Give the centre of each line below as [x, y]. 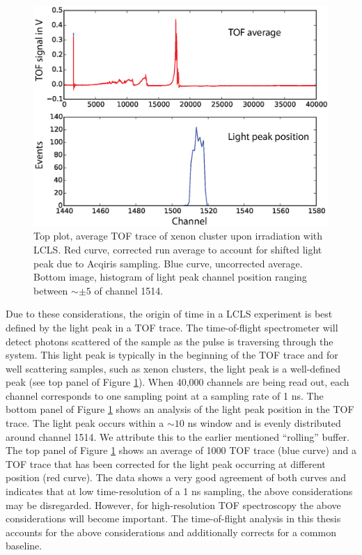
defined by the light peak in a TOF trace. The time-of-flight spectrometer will [172, 327]
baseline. [24, 546]
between [51, 290]
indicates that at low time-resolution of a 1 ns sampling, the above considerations [179, 491]
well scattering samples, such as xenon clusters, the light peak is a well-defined [173, 368]
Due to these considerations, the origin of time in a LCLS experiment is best [169, 314]
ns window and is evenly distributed [264, 423]
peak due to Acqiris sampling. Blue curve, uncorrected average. [168, 263]
